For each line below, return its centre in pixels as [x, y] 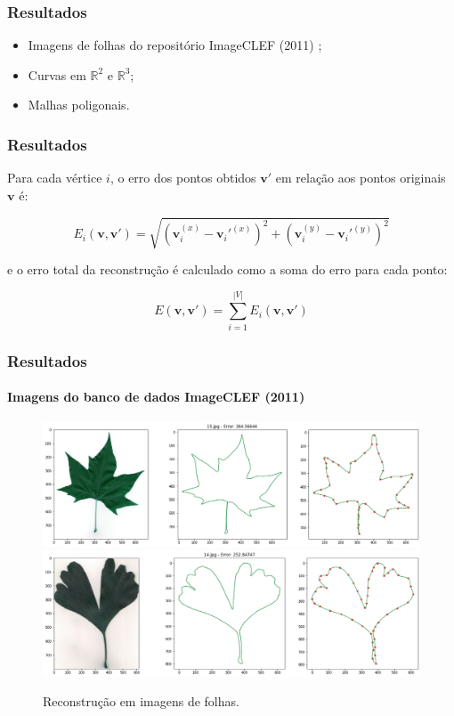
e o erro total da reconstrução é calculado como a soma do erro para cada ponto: [227, 268]
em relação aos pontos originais [361, 178]
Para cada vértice [55, 178]
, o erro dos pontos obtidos [183, 178]
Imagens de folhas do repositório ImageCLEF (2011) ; [175, 45]
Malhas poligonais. [79, 105]
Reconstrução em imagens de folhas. [141, 701]
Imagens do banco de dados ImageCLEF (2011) [156, 397]
